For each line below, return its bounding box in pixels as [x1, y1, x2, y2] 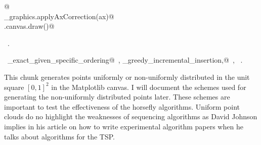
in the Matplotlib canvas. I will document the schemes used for [51, 81, 246, 92]
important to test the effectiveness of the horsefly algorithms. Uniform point [4, 101, 240, 112]
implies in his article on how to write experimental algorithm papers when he [4, 121, 243, 131]
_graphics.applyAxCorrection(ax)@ [4, 11, 114, 21]
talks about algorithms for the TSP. [4, 131, 115, 141]
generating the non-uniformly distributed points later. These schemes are [4, 91, 230, 102]
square [4, 81, 24, 92]
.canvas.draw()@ [4, 21, 55, 31]
